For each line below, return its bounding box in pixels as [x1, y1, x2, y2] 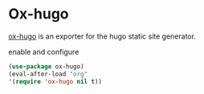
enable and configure [8, 47, 80, 56]
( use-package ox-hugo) [8, 62, 84, 71]
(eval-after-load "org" [8, 70, 88, 78]
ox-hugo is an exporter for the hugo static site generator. [8, 31, 197, 41]
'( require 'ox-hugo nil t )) [8, 77, 103, 85]
